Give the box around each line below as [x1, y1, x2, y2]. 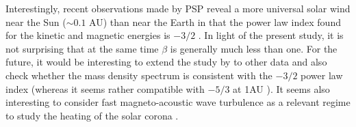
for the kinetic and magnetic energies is [5, 28, 170, 42]
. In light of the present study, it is [198, 28, 344, 42]
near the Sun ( [5, 14, 66, 29]
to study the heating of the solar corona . [5, 108, 179, 122]
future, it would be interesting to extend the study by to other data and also [5, 55, 327, 69]
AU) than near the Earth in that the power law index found [89, 14, 341, 29]
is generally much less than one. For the [170, 41, 338, 55]
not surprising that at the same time [5, 41, 159, 55]
